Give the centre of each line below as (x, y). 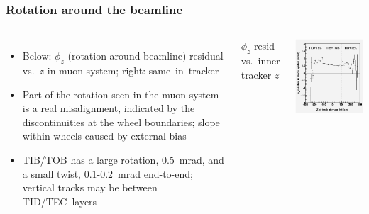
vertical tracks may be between (90, 187)
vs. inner (260, 61)
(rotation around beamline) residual (145, 56)
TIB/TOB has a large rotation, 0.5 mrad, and (123, 159)
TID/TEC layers (60, 201)
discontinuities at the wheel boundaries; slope (121, 122)
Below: (37, 56)
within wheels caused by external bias (104, 136)
